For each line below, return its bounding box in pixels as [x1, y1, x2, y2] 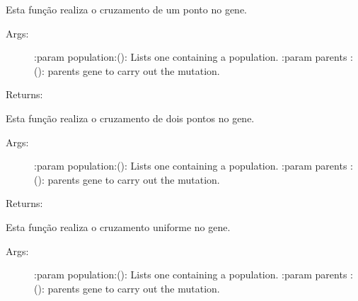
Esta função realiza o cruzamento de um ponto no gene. [6, 2, 247, 16]
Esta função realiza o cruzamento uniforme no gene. [6, 219, 231, 234]
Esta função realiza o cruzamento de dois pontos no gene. [6, 110, 255, 125]
